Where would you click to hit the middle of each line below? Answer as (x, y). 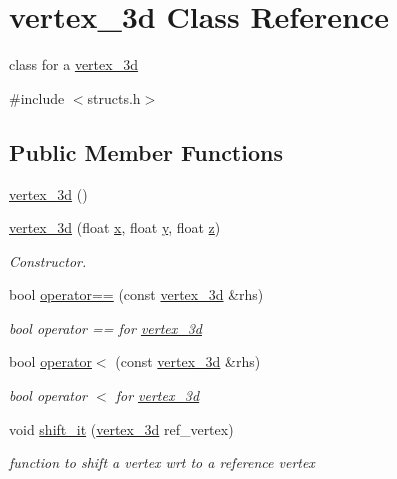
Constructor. (48, 260)
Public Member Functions (146, 151)
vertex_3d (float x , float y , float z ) (115, 227)
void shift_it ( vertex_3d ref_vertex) (121, 428)
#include (37, 97)
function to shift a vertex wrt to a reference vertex (162, 462)
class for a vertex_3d (73, 64)
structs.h (114, 97)
